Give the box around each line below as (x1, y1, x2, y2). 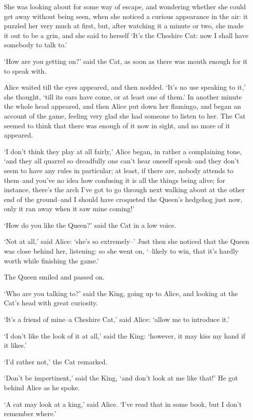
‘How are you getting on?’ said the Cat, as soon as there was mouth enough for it (4, 56, 248, 66)
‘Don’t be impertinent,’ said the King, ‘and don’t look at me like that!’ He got (4, 373, 238, 383)
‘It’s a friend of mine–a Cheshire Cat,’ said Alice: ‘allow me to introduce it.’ (4, 314, 230, 324)
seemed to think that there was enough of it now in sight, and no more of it (4, 120, 230, 130)
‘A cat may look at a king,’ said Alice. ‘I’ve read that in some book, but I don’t (4, 399, 242, 409)
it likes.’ (4, 340, 27, 350)
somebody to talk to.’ (4, 40, 67, 50)
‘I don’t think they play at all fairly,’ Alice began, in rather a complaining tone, (4, 146, 242, 156)
